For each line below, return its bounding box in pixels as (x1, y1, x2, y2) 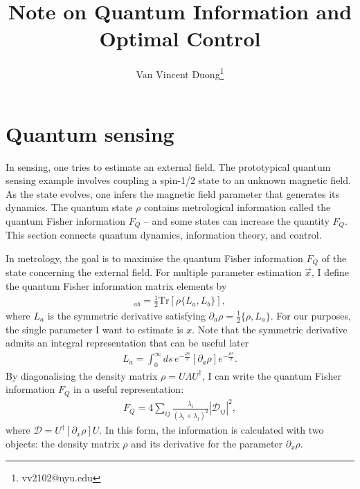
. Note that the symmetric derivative (192, 322, 348, 336)
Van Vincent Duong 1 (136, 65, 224, 81)
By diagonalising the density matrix (6, 368, 158, 382)
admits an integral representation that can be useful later (6, 335, 249, 350)
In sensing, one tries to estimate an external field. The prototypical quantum (6, 159, 331, 174)
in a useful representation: (73, 382, 184, 396)
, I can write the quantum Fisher (201, 368, 341, 382)
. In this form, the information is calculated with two (99, 423, 324, 437)
